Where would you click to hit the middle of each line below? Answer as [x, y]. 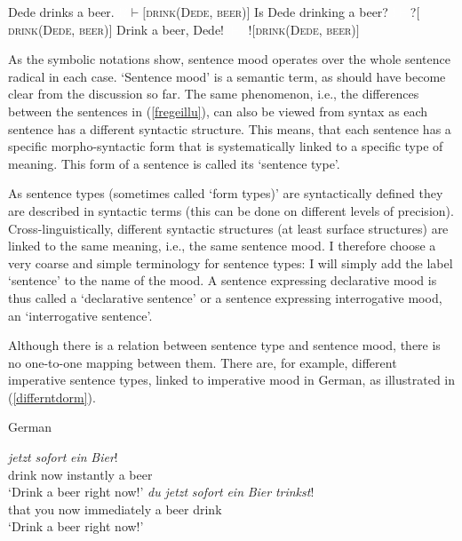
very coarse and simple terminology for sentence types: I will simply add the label [231, 263]
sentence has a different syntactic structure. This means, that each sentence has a [230, 128]
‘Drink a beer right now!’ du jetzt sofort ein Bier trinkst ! [161, 492]
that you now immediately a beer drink [115, 509]
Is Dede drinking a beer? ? [335, 12]
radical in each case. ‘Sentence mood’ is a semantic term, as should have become [227, 76]
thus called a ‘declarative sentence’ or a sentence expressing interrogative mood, [225, 297]
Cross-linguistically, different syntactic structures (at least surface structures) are [228, 228]
